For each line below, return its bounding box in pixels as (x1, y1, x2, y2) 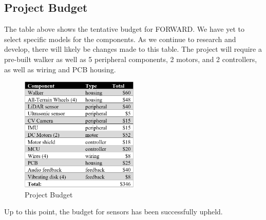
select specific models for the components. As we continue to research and (4, 33, 236, 44)
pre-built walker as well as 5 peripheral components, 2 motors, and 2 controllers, (4, 53, 257, 64)
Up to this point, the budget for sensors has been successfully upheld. (4, 206, 223, 217)
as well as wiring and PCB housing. (4, 64, 116, 74)
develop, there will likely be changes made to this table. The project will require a (4, 44, 262, 54)
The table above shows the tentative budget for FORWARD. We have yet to (4, 24, 244, 34)
